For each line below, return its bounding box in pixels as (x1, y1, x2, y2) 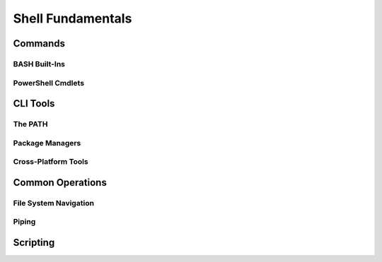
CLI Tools (13, 97, 55, 109)
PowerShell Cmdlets (13, 78, 85, 88)
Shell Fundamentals (13, 11, 132, 26)
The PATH (13, 119, 48, 129)
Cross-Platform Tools (13, 157, 88, 167)
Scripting (13, 237, 55, 249)
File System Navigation (13, 198, 95, 208)
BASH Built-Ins (13, 59, 66, 69)
